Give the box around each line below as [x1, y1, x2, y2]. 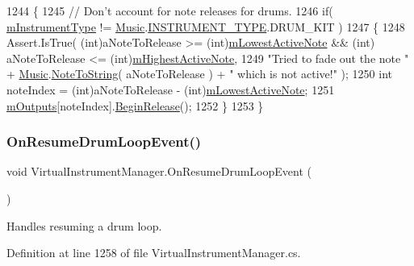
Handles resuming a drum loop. [6, 217, 162, 234]
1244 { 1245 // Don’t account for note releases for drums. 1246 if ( [6, 2, 333, 19]
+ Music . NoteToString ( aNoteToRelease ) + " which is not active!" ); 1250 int [6, 65, 393, 82]
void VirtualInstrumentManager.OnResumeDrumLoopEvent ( [6, 163, 312, 180]
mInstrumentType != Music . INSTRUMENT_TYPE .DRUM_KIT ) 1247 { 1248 [6, 18, 405, 35]
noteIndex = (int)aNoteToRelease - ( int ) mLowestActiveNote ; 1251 [6, 81, 335, 98]
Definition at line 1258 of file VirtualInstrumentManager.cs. [6, 244, 301, 261]
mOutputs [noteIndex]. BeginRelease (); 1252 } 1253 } [6, 97, 264, 114]
